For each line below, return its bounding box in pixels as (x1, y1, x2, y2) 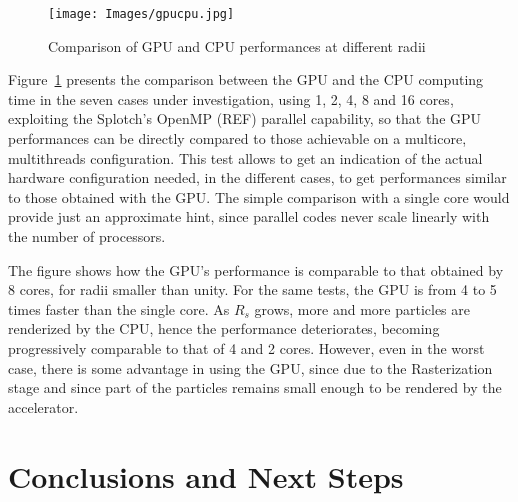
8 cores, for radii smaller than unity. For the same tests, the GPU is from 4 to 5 (8, 279, 497, 300)
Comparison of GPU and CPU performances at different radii (48, 35, 426, 56)
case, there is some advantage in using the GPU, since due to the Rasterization (8, 357, 493, 378)
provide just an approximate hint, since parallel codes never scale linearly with (8, 206, 490, 227)
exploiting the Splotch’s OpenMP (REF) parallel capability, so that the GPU (8, 108, 482, 129)
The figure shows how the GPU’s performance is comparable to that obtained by (8, 259, 504, 280)
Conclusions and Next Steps (8, 455, 404, 496)
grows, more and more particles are (254, 298, 470, 319)
